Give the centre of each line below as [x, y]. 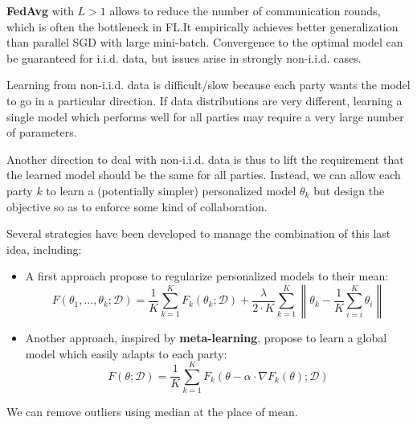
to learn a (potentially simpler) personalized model [171, 190]
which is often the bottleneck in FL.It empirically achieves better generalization [202, 26]
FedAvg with [40, 10]
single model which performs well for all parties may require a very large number [205, 116]
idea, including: [44, 249]
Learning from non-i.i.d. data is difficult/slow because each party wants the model [208, 85]
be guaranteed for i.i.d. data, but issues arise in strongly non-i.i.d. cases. [184, 57]
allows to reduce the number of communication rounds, [245, 10]
